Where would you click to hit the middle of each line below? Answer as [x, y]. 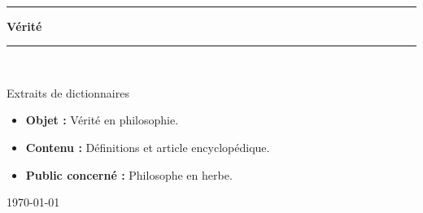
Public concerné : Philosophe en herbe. [129, 174]
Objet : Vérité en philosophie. [102, 120]
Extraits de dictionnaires [68, 92]
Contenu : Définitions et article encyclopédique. [148, 147]
